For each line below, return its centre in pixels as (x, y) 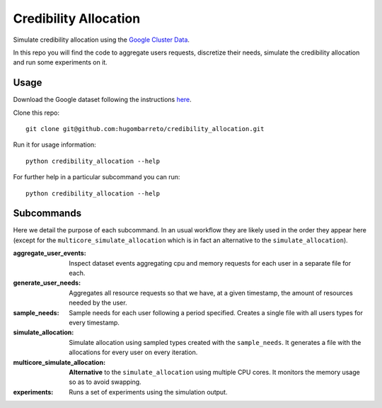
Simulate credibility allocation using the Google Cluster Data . (102, 40)
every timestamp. (94, 323)
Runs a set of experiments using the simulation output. (148, 392)
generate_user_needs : (47, 283)
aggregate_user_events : (50, 253)
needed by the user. (98, 303)
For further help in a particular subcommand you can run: (97, 177)
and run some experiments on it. (60, 62)
